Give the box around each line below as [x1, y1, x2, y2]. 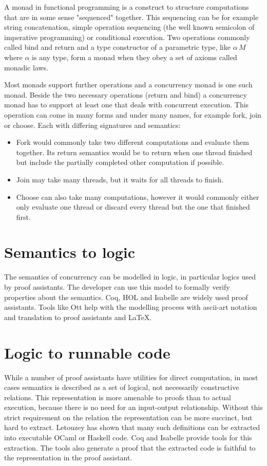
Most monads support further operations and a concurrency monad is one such [4, 79, 253, 90]
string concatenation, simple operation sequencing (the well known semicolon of [4, 22, 255, 32]
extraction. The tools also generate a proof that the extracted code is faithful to [4, 442, 256, 453]
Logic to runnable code [4, 342, 170, 363]
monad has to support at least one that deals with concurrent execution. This [4, 99, 249, 110]
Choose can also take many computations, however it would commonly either [16, 191, 259, 202]
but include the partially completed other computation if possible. [16, 157, 224, 167]
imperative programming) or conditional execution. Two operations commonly [4, 31, 250, 42]
